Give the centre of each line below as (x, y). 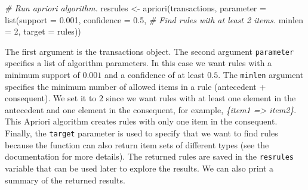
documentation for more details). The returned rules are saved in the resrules (149, 156)
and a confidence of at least (154, 75)
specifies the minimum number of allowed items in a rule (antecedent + (135, 86)
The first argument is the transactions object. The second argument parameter (150, 51)
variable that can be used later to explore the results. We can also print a (139, 168)
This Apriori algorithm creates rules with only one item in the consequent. (141, 121)
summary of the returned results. (65, 180)
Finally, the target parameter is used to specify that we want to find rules (141, 133)
